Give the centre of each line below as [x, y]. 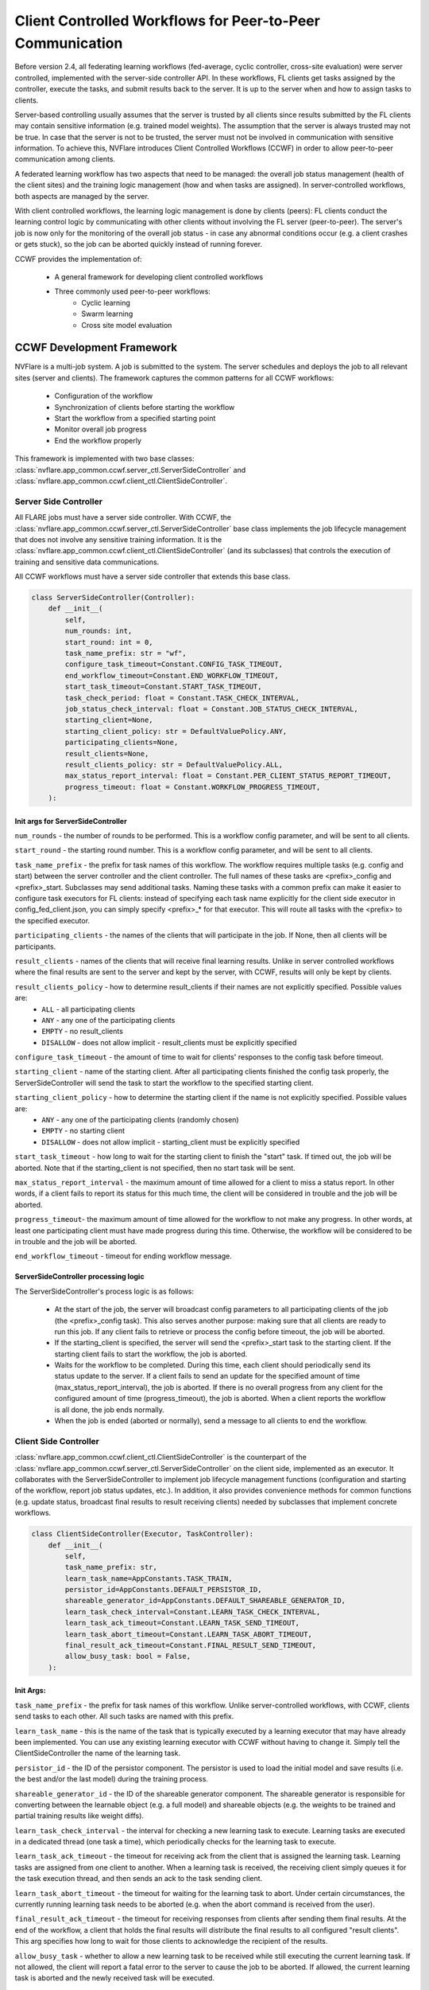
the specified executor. [52, 920]
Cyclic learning [106, 302]
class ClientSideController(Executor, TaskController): [143, 1534]
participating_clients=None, [122, 743]
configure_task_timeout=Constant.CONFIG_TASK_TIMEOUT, [174, 664]
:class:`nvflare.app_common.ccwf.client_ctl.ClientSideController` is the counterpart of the [161, 1457]
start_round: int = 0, [109, 642]
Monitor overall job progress [100, 429]
